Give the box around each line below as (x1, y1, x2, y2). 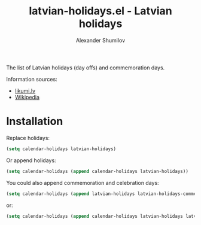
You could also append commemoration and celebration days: (6, 179, 160, 186)
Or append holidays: (6, 157, 56, 164)
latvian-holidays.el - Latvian (29, 4, 172, 18)
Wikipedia (14, 93, 40, 101)
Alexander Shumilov (75, 37, 126, 44)
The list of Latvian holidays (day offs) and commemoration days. (6, 64, 165, 71)
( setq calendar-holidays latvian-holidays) (6, 145, 117, 152)
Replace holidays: (6, 134, 50, 141)
